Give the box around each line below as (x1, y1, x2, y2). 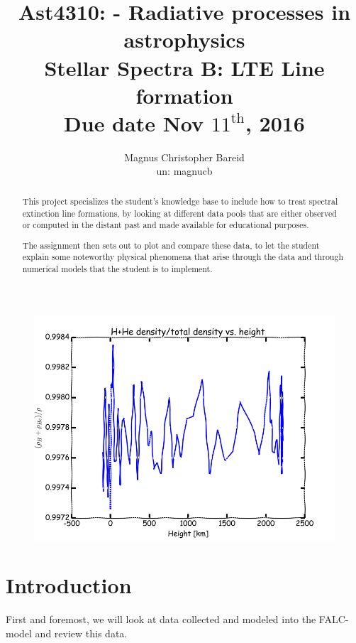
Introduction (6, 571, 132, 600)
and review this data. (35, 626, 128, 640)
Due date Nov (64, 108, 204, 137)
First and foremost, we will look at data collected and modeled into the (6, 612, 316, 627)
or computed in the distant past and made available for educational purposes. (22, 219, 309, 231)
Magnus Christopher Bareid (124, 149, 245, 164)
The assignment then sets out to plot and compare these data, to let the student (22, 239, 320, 251)
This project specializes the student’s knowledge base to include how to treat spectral (22, 195, 338, 207)
